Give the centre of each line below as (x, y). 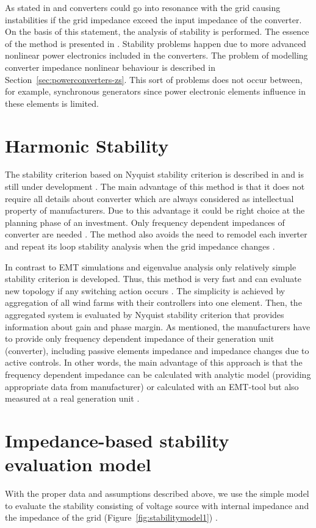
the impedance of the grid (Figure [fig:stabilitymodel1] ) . (111, 517)
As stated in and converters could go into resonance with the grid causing (143, 7)
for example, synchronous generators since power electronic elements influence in (155, 91)
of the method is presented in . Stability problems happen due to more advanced (156, 43)
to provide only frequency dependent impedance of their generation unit (140, 338)
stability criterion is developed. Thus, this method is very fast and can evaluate (153, 279)
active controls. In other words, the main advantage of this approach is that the (154, 362)
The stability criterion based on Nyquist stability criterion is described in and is (154, 174)
